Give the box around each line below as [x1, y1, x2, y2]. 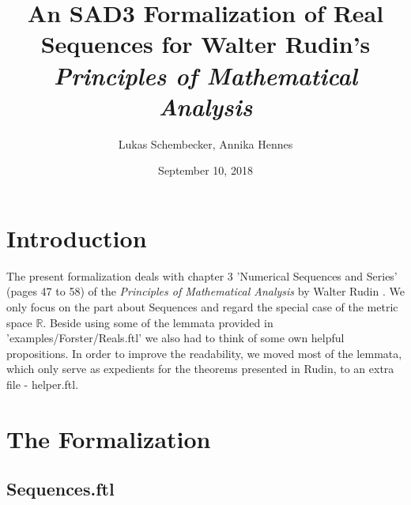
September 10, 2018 [158, 162, 253, 179]
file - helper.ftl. [6, 375, 79, 392]
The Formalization [6, 422, 211, 454]
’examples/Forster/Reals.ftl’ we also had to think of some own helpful [6, 330, 345, 346]
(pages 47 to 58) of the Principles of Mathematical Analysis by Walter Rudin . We [6, 283, 405, 300]
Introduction [6, 221, 147, 254]
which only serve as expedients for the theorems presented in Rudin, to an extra [6, 360, 394, 377]
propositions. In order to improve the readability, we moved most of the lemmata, [6, 345, 402, 361]
